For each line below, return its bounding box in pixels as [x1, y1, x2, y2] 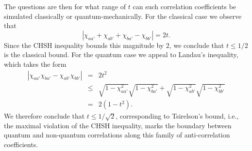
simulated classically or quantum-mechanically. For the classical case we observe [4, 11, 242, 21]
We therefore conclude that [4, 111, 85, 121]
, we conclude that [169, 40, 224, 50]
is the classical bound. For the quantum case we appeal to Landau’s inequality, [4, 49, 238, 60]
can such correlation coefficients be [133, 1, 236, 11]
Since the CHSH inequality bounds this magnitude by [4, 40, 164, 50]
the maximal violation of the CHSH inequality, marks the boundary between [4, 120, 232, 130]
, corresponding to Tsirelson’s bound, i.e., [116, 111, 239, 121]
